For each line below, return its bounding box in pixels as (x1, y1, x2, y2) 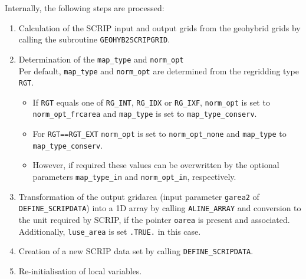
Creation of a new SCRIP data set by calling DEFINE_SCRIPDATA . (18, 245, 254, 257)
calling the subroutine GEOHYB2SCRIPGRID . (18, 33, 170, 45)
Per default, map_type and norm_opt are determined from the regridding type (18, 64, 299, 77)
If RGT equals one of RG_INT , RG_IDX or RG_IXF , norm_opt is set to (32, 96, 270, 108)
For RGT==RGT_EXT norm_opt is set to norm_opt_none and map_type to (32, 127, 287, 140)
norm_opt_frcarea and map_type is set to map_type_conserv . (32, 107, 257, 120)
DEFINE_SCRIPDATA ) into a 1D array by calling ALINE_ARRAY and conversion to (18, 202, 301, 214)
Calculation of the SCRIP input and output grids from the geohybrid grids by (18, 21, 301, 34)
